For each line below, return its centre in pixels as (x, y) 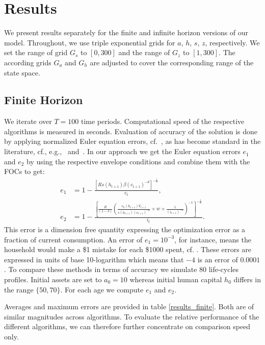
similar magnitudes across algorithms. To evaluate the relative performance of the (132, 316)
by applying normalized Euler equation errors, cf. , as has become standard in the (132, 141)
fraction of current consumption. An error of (73, 239)
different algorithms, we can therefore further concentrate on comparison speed (127, 326)
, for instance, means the (213, 239)
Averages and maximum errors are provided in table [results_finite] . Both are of (129, 306)
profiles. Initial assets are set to (53, 279)
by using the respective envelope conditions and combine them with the (138, 161)
